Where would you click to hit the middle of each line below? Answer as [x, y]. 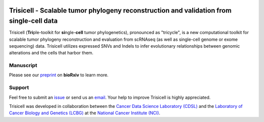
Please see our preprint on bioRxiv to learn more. [59, 75]
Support [19, 87]
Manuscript [23, 66]
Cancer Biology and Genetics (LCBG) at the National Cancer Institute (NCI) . [85, 113]
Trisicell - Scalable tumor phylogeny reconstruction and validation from [120, 10]
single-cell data [33, 21]
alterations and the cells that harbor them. [51, 53]
